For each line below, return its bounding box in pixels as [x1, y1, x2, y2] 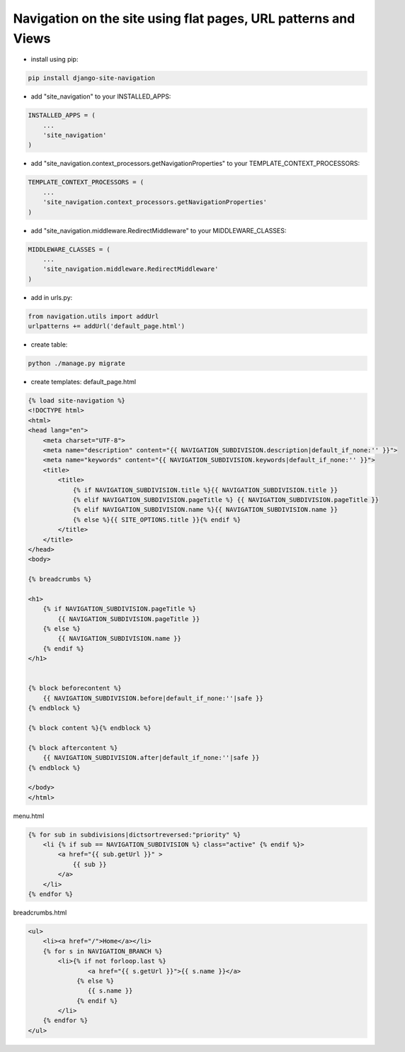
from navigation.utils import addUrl [28, 312, 159, 320]
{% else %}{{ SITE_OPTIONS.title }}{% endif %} [72, 515, 241, 524]
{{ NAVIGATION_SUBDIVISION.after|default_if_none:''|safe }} [42, 754, 260, 762]
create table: [30, 340, 68, 349]
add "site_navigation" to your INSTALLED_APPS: [30, 92, 171, 101]
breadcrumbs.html [13, 908, 67, 917]
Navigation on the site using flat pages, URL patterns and [13, 11, 355, 26]
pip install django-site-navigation [28, 74, 156, 82]
